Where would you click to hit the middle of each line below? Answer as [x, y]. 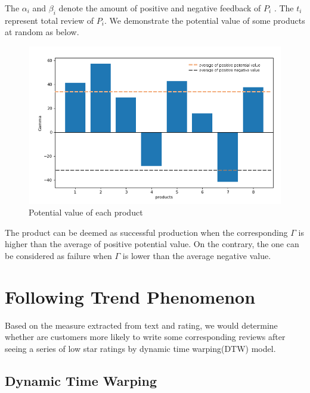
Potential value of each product [86, 212]
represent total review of [49, 20]
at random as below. [42, 32]
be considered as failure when [58, 255]
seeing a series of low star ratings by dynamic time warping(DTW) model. [140, 348]
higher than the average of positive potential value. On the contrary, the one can [152, 244]
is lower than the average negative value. [197, 255]
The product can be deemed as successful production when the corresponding [146, 232]
